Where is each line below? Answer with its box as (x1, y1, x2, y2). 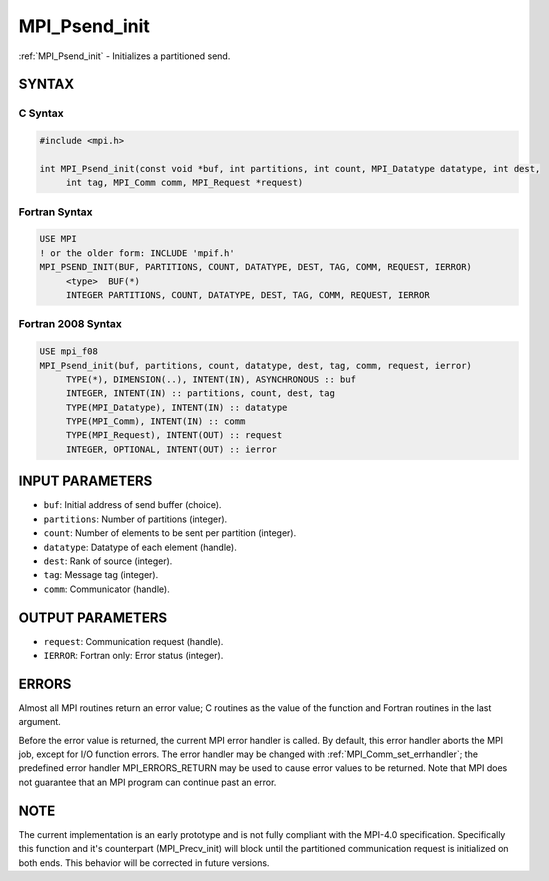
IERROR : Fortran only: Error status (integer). (43, 650, 224, 661)
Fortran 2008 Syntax (18, 317, 122, 331)
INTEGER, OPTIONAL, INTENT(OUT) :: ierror (65, 443, 277, 455)
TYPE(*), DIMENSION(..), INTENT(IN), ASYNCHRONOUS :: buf (65, 373, 357, 385)
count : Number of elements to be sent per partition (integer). (43, 527, 297, 539)
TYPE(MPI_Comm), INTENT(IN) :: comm (65, 416, 246, 427)
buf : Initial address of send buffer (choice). (43, 499, 222, 511)
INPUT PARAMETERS (18, 473, 153, 490)
